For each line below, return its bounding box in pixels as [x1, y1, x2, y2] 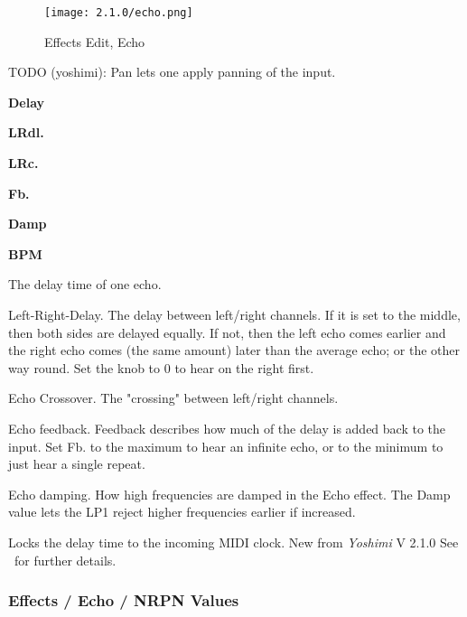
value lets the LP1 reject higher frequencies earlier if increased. [8, 502, 356, 521]
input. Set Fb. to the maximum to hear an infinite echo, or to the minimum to [8, 436, 444, 455]
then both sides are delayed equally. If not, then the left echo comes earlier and [8, 323, 446, 341]
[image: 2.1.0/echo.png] [44, 6, 193, 19]
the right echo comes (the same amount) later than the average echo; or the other [8, 341, 460, 360]
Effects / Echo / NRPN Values [8, 589, 239, 612]
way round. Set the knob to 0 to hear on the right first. [8, 358, 314, 377]
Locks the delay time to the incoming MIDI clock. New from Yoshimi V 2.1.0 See [8, 532, 459, 551]
